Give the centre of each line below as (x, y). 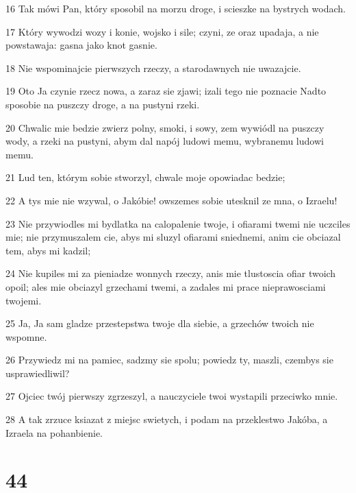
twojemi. (24, 300)
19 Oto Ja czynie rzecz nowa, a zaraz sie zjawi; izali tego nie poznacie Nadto (166, 91)
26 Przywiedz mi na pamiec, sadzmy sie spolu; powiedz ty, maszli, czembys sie (169, 360)
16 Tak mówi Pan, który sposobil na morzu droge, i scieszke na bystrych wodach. (176, 8)
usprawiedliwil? (38, 373)
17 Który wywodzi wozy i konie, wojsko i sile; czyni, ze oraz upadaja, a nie (162, 31)
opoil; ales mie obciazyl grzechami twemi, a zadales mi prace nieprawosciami (166, 286)
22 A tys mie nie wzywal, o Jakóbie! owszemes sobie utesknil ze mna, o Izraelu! (171, 200)
